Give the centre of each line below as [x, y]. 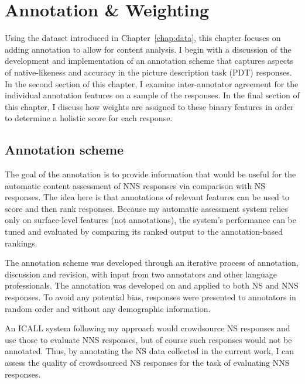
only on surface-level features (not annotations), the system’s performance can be [150, 220]
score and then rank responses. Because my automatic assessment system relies [146, 208]
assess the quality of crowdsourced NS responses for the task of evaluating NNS [147, 362]
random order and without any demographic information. [108, 308]
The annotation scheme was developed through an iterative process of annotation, [152, 263]
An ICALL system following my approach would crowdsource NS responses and [148, 328]
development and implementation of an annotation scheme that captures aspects [149, 61]
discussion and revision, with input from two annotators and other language [141, 274]
